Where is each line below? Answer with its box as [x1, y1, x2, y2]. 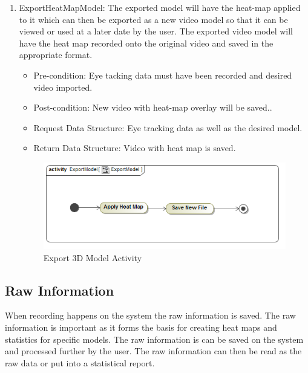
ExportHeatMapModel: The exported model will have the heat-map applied [19, 1, 301, 13]
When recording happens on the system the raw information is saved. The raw [5, 309, 296, 322]
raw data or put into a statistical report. [5, 356, 155, 369]
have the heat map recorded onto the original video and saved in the [19, 36, 274, 49]
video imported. [33, 80, 93, 93]
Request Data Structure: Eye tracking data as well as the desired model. [33, 121, 303, 134]
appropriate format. [19, 48, 93, 61]
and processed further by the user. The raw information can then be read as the [5, 345, 302, 357]
